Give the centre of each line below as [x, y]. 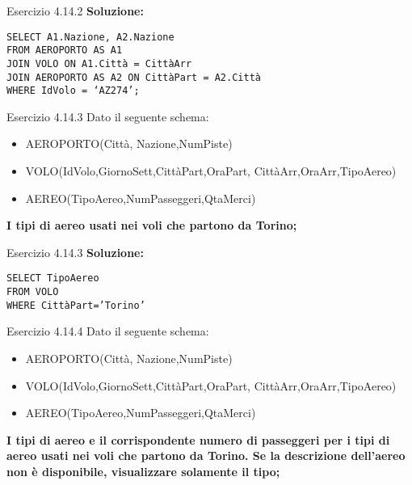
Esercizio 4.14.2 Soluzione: [75, 11]
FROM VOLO [33, 292]
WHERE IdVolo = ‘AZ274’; [73, 91]
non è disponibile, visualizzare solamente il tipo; [143, 471]
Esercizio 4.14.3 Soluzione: [75, 252]
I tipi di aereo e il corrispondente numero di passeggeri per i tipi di [198, 439]
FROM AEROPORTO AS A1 [65, 51]
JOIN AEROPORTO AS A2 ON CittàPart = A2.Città [134, 77]
